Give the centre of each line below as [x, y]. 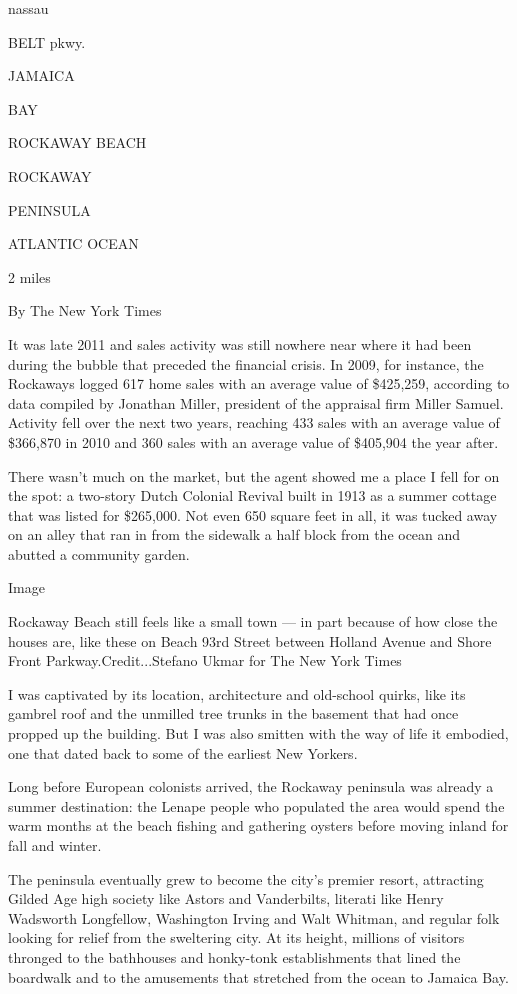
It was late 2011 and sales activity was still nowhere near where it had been [240, 343]
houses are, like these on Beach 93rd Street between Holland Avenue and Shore [250, 640]
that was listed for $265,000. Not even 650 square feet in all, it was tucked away [253, 514]
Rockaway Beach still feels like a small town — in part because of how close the [253, 621]
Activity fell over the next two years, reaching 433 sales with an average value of [254, 422]
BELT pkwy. [47, 41]
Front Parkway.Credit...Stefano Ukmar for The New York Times [205, 660]
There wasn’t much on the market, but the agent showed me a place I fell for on [254, 475]
